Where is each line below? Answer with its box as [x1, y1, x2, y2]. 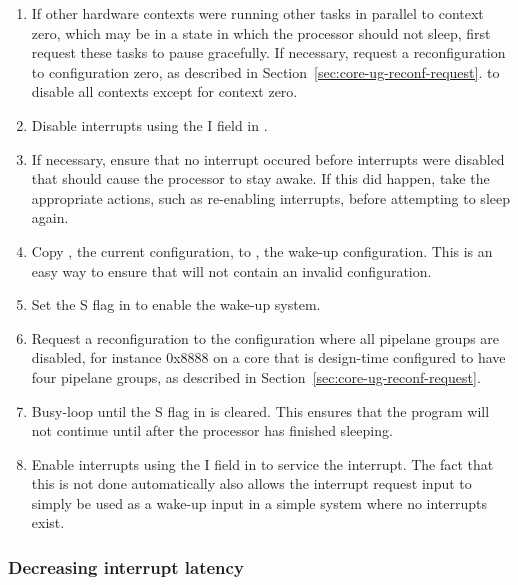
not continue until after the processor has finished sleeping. [31, 420, 393, 441]
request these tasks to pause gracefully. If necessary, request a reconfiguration [31, 42, 506, 63]
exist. [31, 512, 65, 533]
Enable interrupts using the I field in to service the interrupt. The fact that [31, 453, 494, 474]
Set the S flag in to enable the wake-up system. [31, 294, 321, 315]
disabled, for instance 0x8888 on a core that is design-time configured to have [31, 347, 506, 368]
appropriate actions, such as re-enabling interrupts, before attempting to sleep [31, 187, 510, 208]
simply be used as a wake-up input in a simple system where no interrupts [31, 492, 488, 513]
